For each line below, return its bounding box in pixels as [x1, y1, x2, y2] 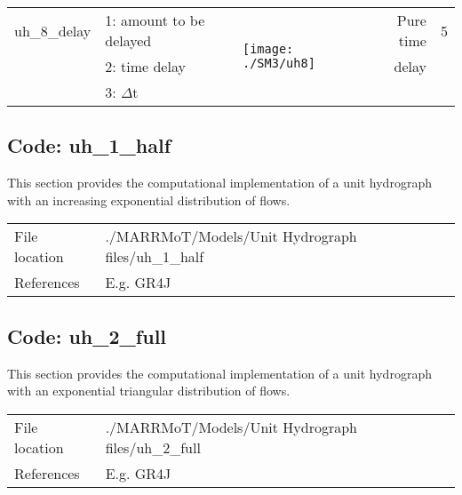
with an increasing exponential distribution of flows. [7, 190, 291, 209]
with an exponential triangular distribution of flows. [7, 381, 291, 400]
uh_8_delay [14, 20, 92, 41]
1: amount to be [105, 10, 205, 30]
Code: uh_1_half [7, 132, 171, 159]
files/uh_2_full [105, 436, 201, 458]
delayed [105, 30, 152, 51]
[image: [242, 42, 294, 56]
